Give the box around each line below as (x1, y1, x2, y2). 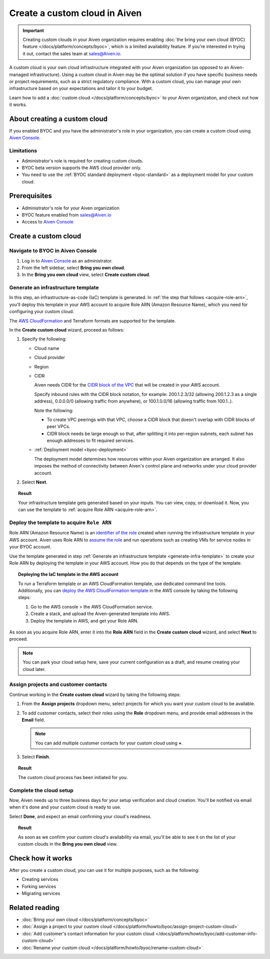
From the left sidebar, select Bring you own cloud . (21, 264, 125, 270)
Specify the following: (21, 336, 67, 342)
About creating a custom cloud (9, 114, 107, 123)
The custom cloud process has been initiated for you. (18, 774, 128, 780)
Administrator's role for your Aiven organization (21, 205, 119, 211)
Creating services (21, 876, 58, 882)
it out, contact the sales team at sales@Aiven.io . (22, 50, 122, 56)
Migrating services (21, 890, 60, 896)
